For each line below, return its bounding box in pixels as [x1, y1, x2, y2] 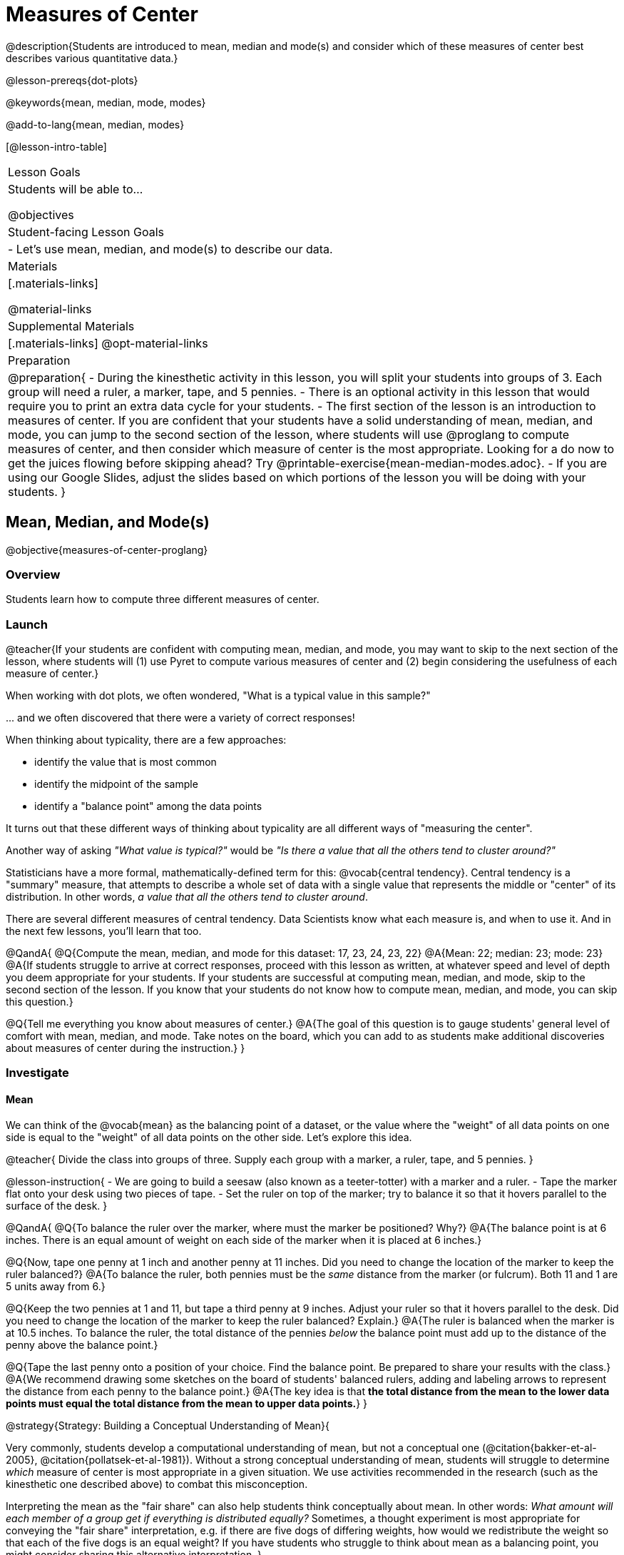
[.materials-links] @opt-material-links [8, 335, 208, 350]
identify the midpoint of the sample [34, 778, 198, 791]
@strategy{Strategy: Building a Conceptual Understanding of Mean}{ [6, 1419, 329, 1432]
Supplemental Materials [8, 318, 135, 333]
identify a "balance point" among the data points [34, 800, 262, 813]
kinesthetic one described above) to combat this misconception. [6, 1477, 308, 1490]
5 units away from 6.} [6, 1280, 106, 1292]
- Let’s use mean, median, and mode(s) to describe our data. [8, 241, 333, 256]
